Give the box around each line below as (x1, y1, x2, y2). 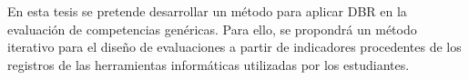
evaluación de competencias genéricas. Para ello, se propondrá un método (7, 19, 417, 38)
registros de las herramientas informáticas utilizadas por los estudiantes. (7, 55, 410, 74)
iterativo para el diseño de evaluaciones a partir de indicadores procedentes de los (7, 37, 462, 56)
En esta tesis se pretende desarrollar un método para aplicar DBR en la (7, 2, 407, 20)
